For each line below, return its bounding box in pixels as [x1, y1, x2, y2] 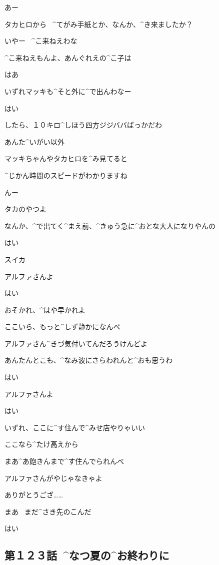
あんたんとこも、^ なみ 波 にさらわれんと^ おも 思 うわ [4, 355, 173, 365]
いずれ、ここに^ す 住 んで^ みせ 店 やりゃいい [4, 422, 145, 432]
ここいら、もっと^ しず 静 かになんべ [4, 321, 120, 332]
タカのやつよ [4, 204, 46, 214]
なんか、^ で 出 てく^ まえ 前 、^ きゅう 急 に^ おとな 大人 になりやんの [4, 220, 216, 231]
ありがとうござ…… [4, 489, 63, 500]
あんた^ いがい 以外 [4, 136, 64, 147]
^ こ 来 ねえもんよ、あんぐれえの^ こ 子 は [4, 52, 131, 63]
